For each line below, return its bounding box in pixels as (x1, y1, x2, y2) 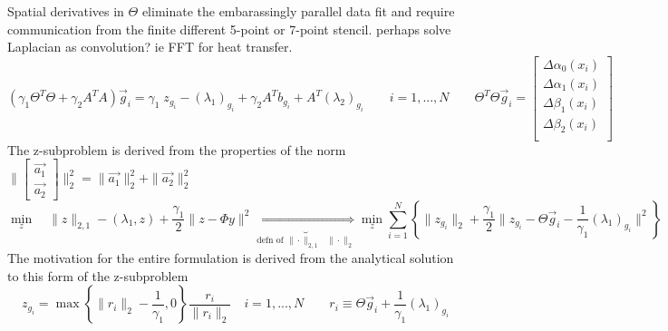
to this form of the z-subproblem (7, 266, 189, 285)
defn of (257, 236, 284, 246)
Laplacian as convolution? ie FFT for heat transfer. (7, 37, 293, 56)
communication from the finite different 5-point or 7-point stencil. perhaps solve (7, 19, 451, 38)
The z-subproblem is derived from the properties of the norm (7, 140, 346, 159)
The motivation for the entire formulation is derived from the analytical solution (7, 248, 454, 268)
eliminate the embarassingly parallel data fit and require (141, 2, 455, 20)
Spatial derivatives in (7, 2, 124, 20)
